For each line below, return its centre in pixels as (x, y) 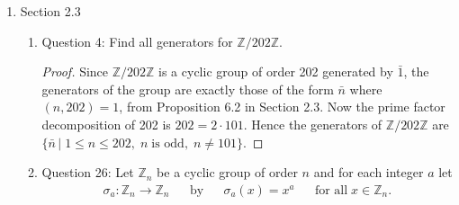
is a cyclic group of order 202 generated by (276, 71)
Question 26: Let (88, 172)
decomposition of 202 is (106, 124)
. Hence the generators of (313, 124)
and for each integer (369, 172)
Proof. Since (75, 71)
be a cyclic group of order (227, 172)
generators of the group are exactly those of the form (188, 89)
